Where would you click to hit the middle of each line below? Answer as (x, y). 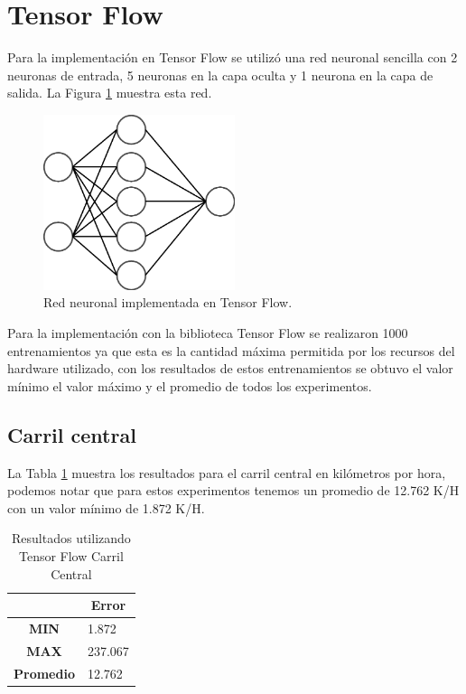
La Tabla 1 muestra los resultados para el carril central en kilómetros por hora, (227, 472)
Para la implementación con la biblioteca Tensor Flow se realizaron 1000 (208, 333)
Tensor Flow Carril (71, 555)
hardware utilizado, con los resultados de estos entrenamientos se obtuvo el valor (230, 368)
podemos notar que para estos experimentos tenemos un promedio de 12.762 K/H (233, 490)
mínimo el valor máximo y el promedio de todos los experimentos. (190, 385)
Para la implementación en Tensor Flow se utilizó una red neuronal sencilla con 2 (233, 57)
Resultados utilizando (71, 538)
